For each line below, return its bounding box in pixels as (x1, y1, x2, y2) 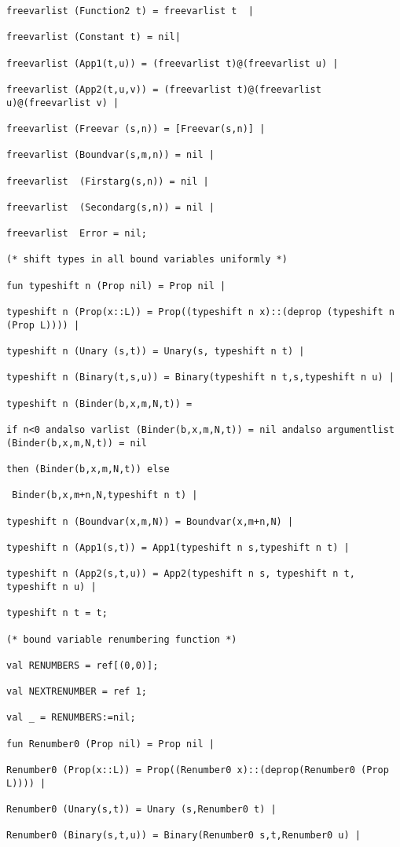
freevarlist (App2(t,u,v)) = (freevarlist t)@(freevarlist (6, 83, 321, 95)
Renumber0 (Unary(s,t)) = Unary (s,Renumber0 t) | (6, 804, 277, 816)
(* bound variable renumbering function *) (6, 633, 237, 645)
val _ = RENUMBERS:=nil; (6, 712, 136, 724)
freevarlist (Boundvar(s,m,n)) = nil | (6, 149, 215, 161)
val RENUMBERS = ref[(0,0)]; (6, 659, 159, 671)
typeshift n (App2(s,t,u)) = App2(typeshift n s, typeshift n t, (6, 568, 355, 580)
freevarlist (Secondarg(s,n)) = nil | (6, 201, 215, 213)
